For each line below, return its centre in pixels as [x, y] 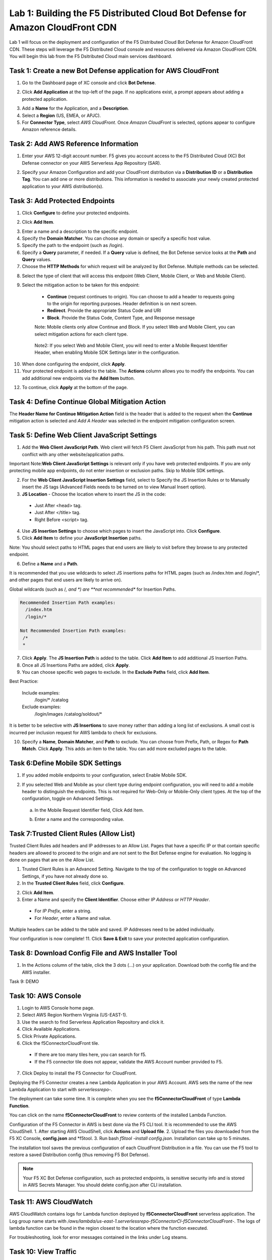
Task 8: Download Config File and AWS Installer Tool [93, 953]
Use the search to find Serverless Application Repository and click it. [93, 1022]
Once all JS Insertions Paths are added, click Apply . [76, 665]
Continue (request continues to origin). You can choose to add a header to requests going [141, 296]
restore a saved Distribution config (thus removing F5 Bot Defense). [79, 1155]
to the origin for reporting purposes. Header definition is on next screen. [122, 304]
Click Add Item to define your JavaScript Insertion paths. [82, 538]
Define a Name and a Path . [50, 563]
